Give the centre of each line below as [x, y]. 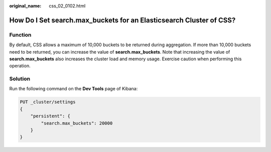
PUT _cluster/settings [48, 102]
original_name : [25, 6]
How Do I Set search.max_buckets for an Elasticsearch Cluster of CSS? [122, 20]
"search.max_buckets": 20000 [77, 123]
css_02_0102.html [67, 6]
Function [20, 35]
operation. [20, 66]
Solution [20, 79]
